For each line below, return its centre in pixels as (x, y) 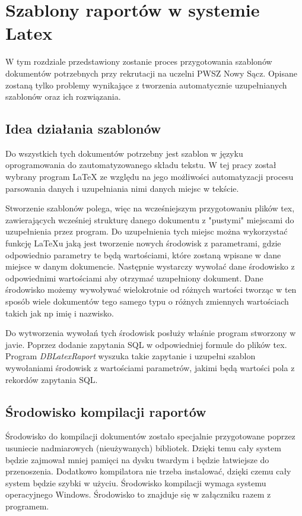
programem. (27, 506)
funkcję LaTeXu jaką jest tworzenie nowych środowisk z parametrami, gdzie (143, 243)
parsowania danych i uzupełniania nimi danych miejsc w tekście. (122, 188)
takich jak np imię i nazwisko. (60, 313)
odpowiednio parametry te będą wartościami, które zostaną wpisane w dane (143, 254)
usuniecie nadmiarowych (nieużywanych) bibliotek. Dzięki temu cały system (143, 447)
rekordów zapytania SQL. (52, 379)
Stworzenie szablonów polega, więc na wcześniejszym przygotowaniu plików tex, (150, 208)
